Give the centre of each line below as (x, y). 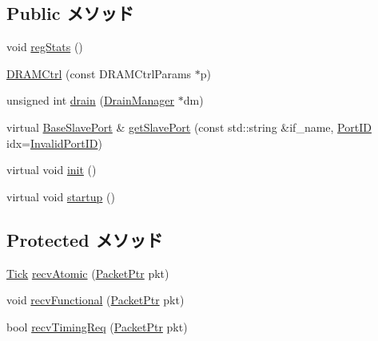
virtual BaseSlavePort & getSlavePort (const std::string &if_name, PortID (189, 127)
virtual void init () (52, 170)
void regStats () (45, 47)
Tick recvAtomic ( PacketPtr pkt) (88, 273)
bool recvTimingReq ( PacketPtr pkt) (97, 326)
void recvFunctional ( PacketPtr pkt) (95, 300)
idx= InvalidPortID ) (54, 143)
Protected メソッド (85, 239)
